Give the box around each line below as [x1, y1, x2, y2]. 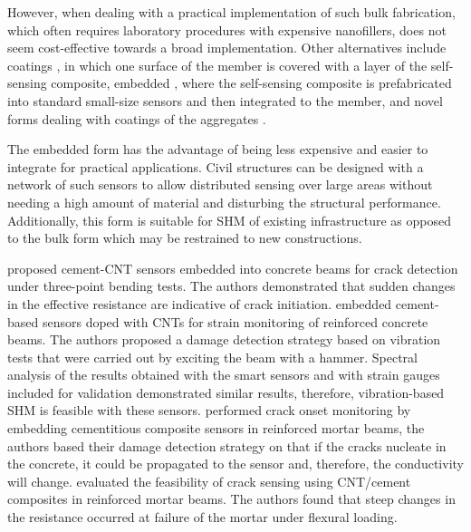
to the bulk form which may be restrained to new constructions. [7, 228, 362, 247]
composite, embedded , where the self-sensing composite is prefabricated [51, 73, 452, 92]
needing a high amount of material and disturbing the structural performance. [7, 192, 441, 211]
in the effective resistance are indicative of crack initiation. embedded [7, 294, 392, 313]
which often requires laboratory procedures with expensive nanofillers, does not [7, 20, 447, 39]
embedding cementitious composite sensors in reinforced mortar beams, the [7, 419, 425, 438]
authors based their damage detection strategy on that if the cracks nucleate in [7, 436, 447, 455]
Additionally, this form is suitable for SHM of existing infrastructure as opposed [7, 210, 452, 229]
